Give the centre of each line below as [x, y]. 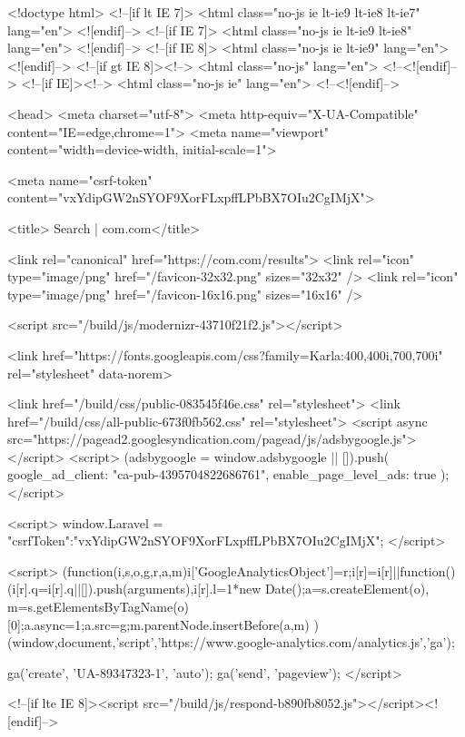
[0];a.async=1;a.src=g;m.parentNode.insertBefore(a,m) [158, 624]
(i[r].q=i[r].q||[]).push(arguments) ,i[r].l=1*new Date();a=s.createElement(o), [218, 589]
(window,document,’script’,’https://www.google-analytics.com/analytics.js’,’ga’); [231, 642]
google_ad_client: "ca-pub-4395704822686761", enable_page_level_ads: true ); [228, 474]
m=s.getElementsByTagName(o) [99, 607]
